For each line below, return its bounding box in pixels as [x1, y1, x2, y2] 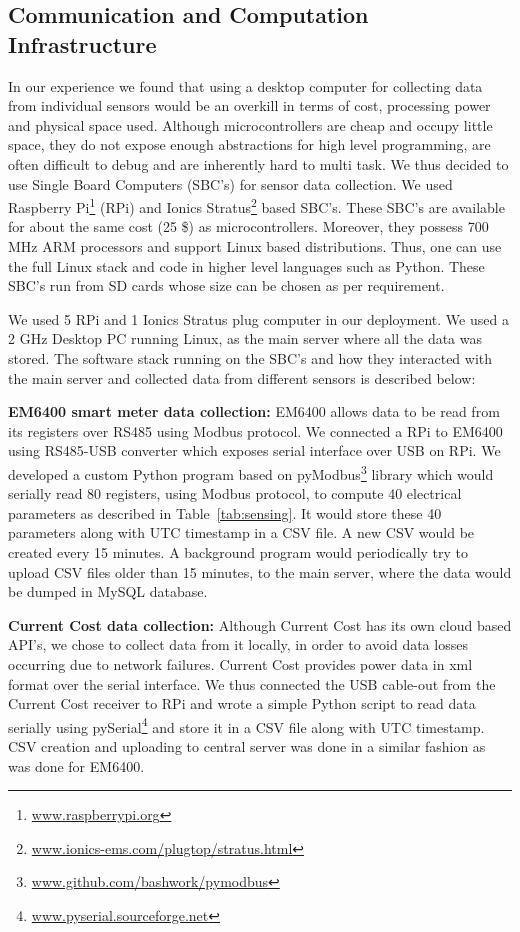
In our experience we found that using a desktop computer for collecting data [8, 75, 483, 96]
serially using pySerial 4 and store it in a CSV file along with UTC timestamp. [8, 713, 485, 737]
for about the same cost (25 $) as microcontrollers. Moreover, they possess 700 [8, 216, 489, 237]
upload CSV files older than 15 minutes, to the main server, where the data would [8, 561, 512, 582]
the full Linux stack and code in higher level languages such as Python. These [8, 255, 485, 276]
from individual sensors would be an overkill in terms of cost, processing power [8, 95, 491, 116]
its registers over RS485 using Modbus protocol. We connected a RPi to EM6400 [8, 420, 503, 441]
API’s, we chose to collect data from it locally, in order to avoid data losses [8, 634, 468, 655]
